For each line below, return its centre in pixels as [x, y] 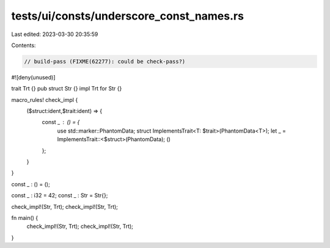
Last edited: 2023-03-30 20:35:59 [55, 34]
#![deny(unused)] [33, 77]
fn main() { [25, 217]
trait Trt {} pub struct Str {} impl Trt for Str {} [67, 89]
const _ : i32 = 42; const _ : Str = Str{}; [60, 195]
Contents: [24, 45]
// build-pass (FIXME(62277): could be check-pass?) [105, 61]
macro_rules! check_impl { [45, 100]
